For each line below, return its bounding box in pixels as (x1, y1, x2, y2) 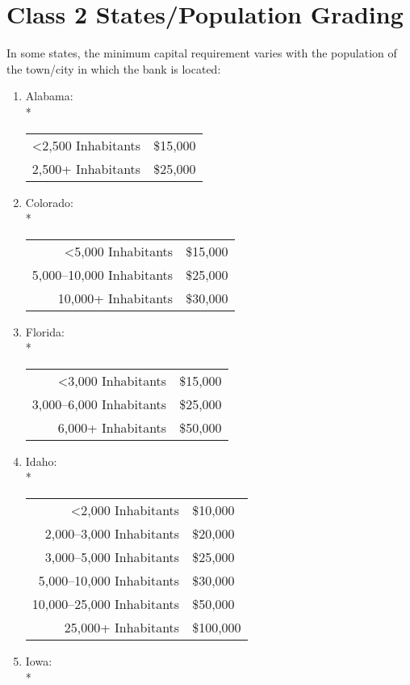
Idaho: (25, 452, 57, 469)
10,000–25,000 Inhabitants (31, 594, 180, 614)
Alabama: (25, 87, 73, 104)
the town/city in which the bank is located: (6, 60, 221, 77)
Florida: (25, 323, 65, 340)
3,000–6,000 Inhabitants (31, 394, 167, 413)
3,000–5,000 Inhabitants (44, 548, 180, 567)
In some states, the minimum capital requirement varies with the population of (6, 44, 397, 61)
